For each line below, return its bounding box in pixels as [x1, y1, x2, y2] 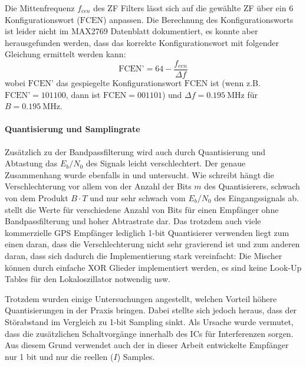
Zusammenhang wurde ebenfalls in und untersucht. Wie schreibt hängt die [5, 168, 274, 181]
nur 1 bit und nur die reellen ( [5, 350, 114, 362]
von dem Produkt [5, 191, 68, 204]
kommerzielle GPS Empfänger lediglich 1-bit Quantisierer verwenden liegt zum [5, 226, 289, 238]
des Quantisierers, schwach [204, 180, 300, 192]
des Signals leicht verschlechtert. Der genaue [85, 157, 246, 169]
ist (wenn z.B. [210, 77, 261, 89]
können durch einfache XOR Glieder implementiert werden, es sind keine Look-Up [5, 261, 302, 273]
